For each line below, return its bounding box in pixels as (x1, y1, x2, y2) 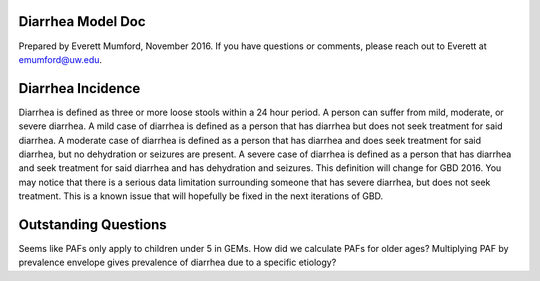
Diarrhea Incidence (18, 80, 141, 97)
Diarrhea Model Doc (18, 13, 146, 30)
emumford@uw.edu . (18, 53, 103, 65)
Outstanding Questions (18, 216, 167, 233)
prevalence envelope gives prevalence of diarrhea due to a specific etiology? (18, 256, 337, 269)
